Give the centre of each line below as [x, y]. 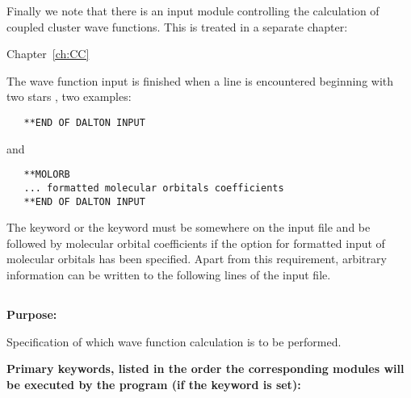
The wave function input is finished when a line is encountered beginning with [200, 80]
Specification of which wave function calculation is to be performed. [174, 341]
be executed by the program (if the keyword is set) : [154, 384]
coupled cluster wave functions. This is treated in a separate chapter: [177, 26]
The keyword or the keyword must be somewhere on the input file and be [189, 227]
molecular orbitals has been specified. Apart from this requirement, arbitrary [197, 259]
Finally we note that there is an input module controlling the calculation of [193, 10]
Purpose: [32, 314]
